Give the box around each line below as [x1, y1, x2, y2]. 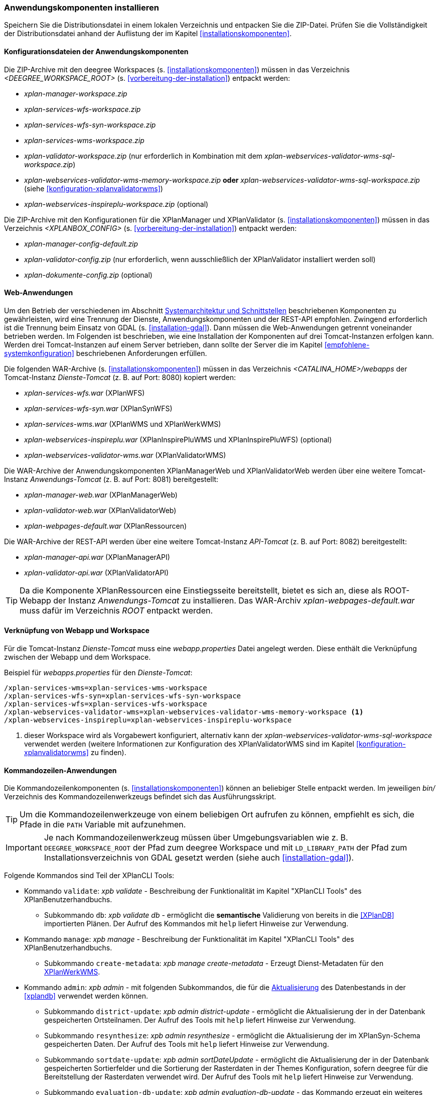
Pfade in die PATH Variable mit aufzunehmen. [20, 819, 186, 830]
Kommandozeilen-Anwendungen [4, 766, 117, 775]
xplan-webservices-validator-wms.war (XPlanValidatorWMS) [24, 450, 226, 459]
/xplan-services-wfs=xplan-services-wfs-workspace [4, 700, 207, 708]
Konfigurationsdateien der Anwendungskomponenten [4, 47, 189, 56]
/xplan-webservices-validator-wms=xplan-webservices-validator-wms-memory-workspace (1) [4, 708, 364, 716]
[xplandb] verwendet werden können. [24, 992, 149, 1001]
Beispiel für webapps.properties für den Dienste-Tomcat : [4, 668, 193, 677]
